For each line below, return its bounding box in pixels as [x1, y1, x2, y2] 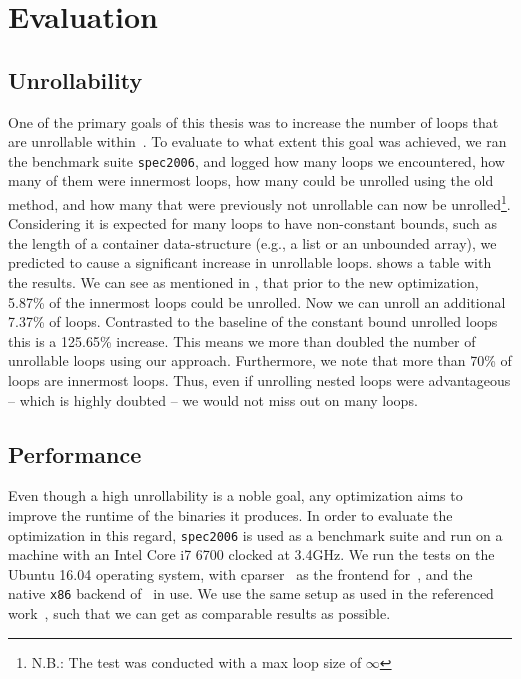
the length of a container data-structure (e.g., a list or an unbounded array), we [8, 232, 497, 253]
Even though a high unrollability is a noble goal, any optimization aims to [8, 485, 463, 506]
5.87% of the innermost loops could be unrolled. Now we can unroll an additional [8, 291, 506, 312]
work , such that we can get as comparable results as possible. [8, 603, 391, 624]
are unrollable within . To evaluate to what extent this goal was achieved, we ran [8, 131, 507, 152]
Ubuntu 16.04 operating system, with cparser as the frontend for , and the [8, 563, 473, 584]
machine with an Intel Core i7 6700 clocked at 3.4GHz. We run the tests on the [8, 544, 495, 565]
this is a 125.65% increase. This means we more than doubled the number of [8, 330, 476, 351]
